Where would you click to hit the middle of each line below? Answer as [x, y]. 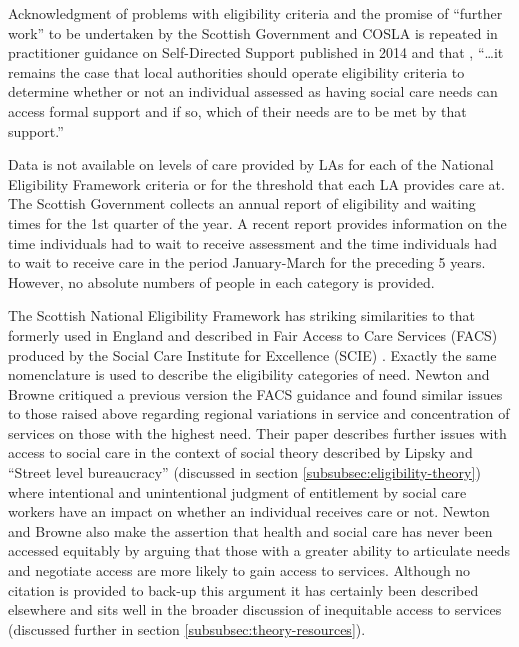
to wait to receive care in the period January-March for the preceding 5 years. [247, 262]
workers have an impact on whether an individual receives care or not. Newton [249, 511]
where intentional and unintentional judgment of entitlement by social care [237, 491]
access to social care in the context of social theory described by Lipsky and [240, 452]
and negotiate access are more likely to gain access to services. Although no [239, 570]
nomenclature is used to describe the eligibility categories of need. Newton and [249, 374]
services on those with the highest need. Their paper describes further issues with [257, 432]
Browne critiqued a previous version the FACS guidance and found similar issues [255, 393]
